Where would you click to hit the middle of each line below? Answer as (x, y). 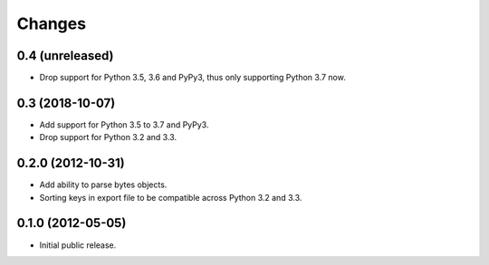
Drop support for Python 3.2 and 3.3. (108, 137)
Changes (51, 24)
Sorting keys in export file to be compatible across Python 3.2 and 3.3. (171, 197)
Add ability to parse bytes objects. (103, 185)
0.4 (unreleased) (65, 56)
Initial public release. (78, 245)
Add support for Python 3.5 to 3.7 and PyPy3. (124, 124)
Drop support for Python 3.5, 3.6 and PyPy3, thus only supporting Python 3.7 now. (192, 78)
